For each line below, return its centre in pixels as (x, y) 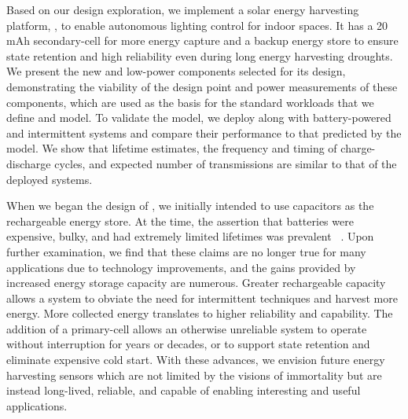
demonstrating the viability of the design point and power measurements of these (202, 86)
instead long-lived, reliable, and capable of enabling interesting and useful (184, 390)
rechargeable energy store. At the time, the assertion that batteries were (180, 221)
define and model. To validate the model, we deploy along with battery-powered (199, 118)
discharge (29, 163)
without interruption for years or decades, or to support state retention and (188, 344)
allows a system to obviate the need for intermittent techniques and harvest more (202, 298)
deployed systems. (50, 179)
